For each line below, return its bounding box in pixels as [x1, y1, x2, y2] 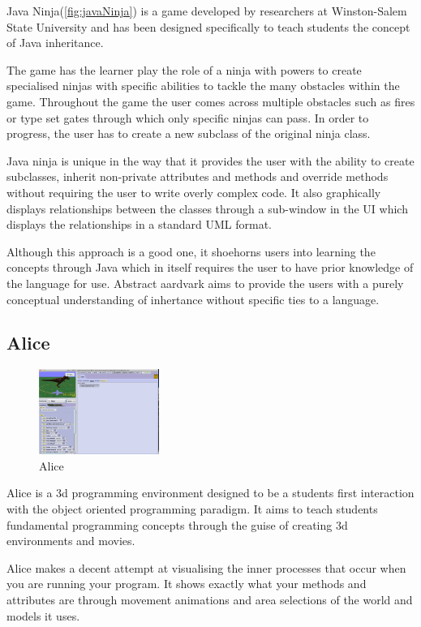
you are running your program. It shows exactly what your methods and [6, 575, 367, 592]
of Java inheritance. [6, 34, 104, 51]
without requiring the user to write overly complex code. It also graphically [6, 183, 381, 200]
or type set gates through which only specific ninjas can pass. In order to [6, 109, 369, 126]
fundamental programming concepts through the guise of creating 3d [6, 516, 348, 533]
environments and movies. [6, 532, 135, 549]
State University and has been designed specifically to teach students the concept [6, 18, 410, 35]
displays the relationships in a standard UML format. [6, 216, 273, 233]
